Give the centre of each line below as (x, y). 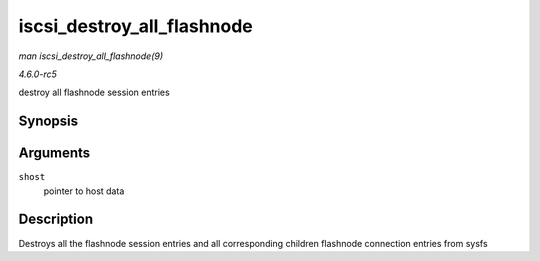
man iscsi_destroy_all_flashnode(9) (91, 56)
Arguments (54, 153)
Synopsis (48, 121)
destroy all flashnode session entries (94, 92)
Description (56, 219)
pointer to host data (84, 191)
